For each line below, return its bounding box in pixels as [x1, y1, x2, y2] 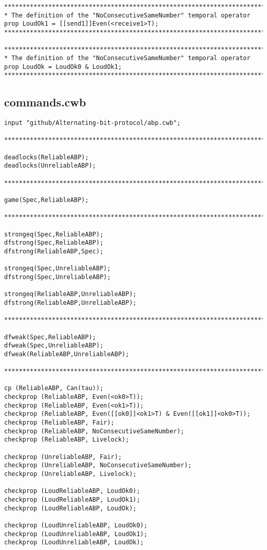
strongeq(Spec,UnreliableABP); [4, 265, 111, 272]
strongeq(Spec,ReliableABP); [4, 230, 104, 238]
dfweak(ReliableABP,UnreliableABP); [4, 350, 129, 358]
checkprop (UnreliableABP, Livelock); [4, 470, 137, 478]
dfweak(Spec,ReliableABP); [4, 333, 96, 341]
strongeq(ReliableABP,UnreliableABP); [4, 290, 137, 298]
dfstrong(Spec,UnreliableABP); [4, 273, 111, 281]
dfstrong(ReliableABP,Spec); [4, 247, 104, 255]
